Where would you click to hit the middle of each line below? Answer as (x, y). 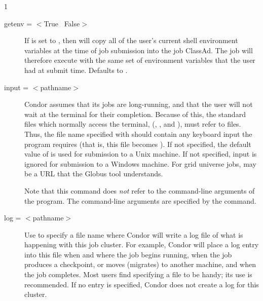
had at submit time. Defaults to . (76, 70)
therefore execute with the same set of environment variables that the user (140, 60)
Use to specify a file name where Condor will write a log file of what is (134, 234)
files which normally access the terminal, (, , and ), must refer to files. (133, 124)
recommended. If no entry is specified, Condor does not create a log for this (142, 284)
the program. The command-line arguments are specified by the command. (140, 200)
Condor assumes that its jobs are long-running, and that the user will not (139, 104)
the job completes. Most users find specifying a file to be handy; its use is (138, 274)
